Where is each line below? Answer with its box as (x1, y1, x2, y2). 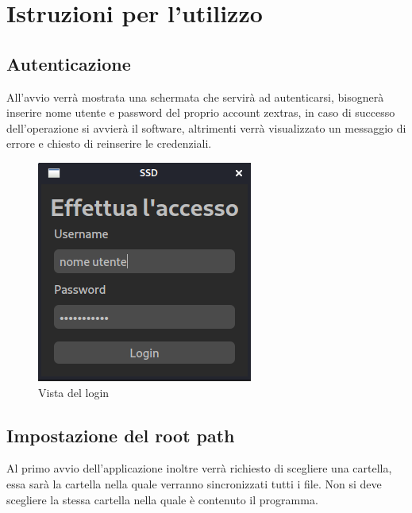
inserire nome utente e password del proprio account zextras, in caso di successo (6, 104, 395, 121)
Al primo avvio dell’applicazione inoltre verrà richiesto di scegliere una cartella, (6, 460, 392, 476)
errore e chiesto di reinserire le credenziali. (6, 135, 212, 152)
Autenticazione (6, 51, 131, 75)
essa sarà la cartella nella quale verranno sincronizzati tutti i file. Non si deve (6, 475, 382, 492)
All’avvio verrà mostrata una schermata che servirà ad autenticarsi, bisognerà (6, 88, 384, 105)
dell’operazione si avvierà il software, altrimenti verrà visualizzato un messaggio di (6, 119, 406, 136)
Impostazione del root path (6, 422, 235, 447)
